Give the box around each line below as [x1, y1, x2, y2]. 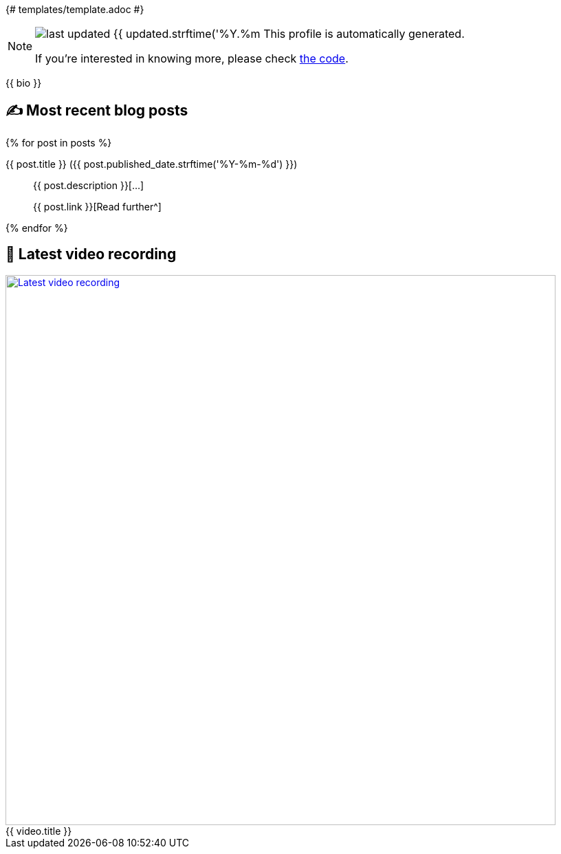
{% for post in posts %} [5, 136, 112, 149]
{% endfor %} [5, 221, 68, 234]
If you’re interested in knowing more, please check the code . [35, 52, 349, 65]
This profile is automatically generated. [263, 27, 465, 41]
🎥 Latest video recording [5, 245, 177, 263]
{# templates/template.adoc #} [5, 3, 144, 15]
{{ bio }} [5, 77, 42, 89]
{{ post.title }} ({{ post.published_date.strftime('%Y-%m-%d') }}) [5, 157, 298, 170]
